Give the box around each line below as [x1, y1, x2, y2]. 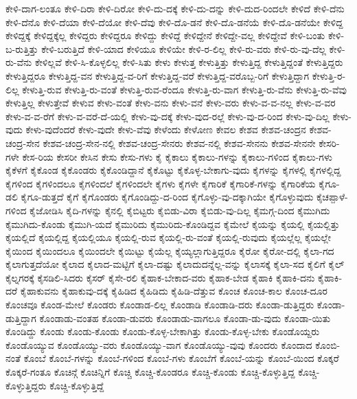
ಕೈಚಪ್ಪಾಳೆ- [316, 190, 348, 204]
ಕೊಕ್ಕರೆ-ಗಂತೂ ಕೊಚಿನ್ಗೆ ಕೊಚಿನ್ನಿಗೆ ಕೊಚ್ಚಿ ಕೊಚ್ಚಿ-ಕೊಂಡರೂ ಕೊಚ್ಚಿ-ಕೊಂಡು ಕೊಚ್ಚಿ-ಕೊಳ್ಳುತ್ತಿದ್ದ [5, 365, 295, 379]
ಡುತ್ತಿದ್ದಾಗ [5, 310, 36, 325]
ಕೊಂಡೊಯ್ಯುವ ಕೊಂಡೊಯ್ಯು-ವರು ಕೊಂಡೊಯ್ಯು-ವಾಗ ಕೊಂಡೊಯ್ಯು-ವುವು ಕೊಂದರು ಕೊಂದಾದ [5, 337, 312, 352]
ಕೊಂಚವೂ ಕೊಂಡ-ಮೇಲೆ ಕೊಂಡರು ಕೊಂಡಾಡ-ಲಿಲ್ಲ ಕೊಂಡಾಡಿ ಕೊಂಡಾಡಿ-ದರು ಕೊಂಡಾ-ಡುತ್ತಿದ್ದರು [5, 297, 314, 312]
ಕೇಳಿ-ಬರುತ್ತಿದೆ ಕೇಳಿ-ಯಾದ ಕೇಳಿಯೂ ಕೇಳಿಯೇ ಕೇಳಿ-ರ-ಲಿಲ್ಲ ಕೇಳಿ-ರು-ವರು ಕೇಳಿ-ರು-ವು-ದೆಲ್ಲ [41, 41, 326, 56]
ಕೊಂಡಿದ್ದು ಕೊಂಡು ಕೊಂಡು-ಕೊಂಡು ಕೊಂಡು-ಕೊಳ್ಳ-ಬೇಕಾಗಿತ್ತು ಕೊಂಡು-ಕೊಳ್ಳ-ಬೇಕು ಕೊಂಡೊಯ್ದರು [5, 324, 320, 339]
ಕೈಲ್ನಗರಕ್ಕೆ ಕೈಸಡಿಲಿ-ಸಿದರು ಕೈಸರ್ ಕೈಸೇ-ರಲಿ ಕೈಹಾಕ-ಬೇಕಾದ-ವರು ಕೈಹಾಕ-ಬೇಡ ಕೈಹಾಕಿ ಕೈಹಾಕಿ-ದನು [5, 270, 315, 284]
